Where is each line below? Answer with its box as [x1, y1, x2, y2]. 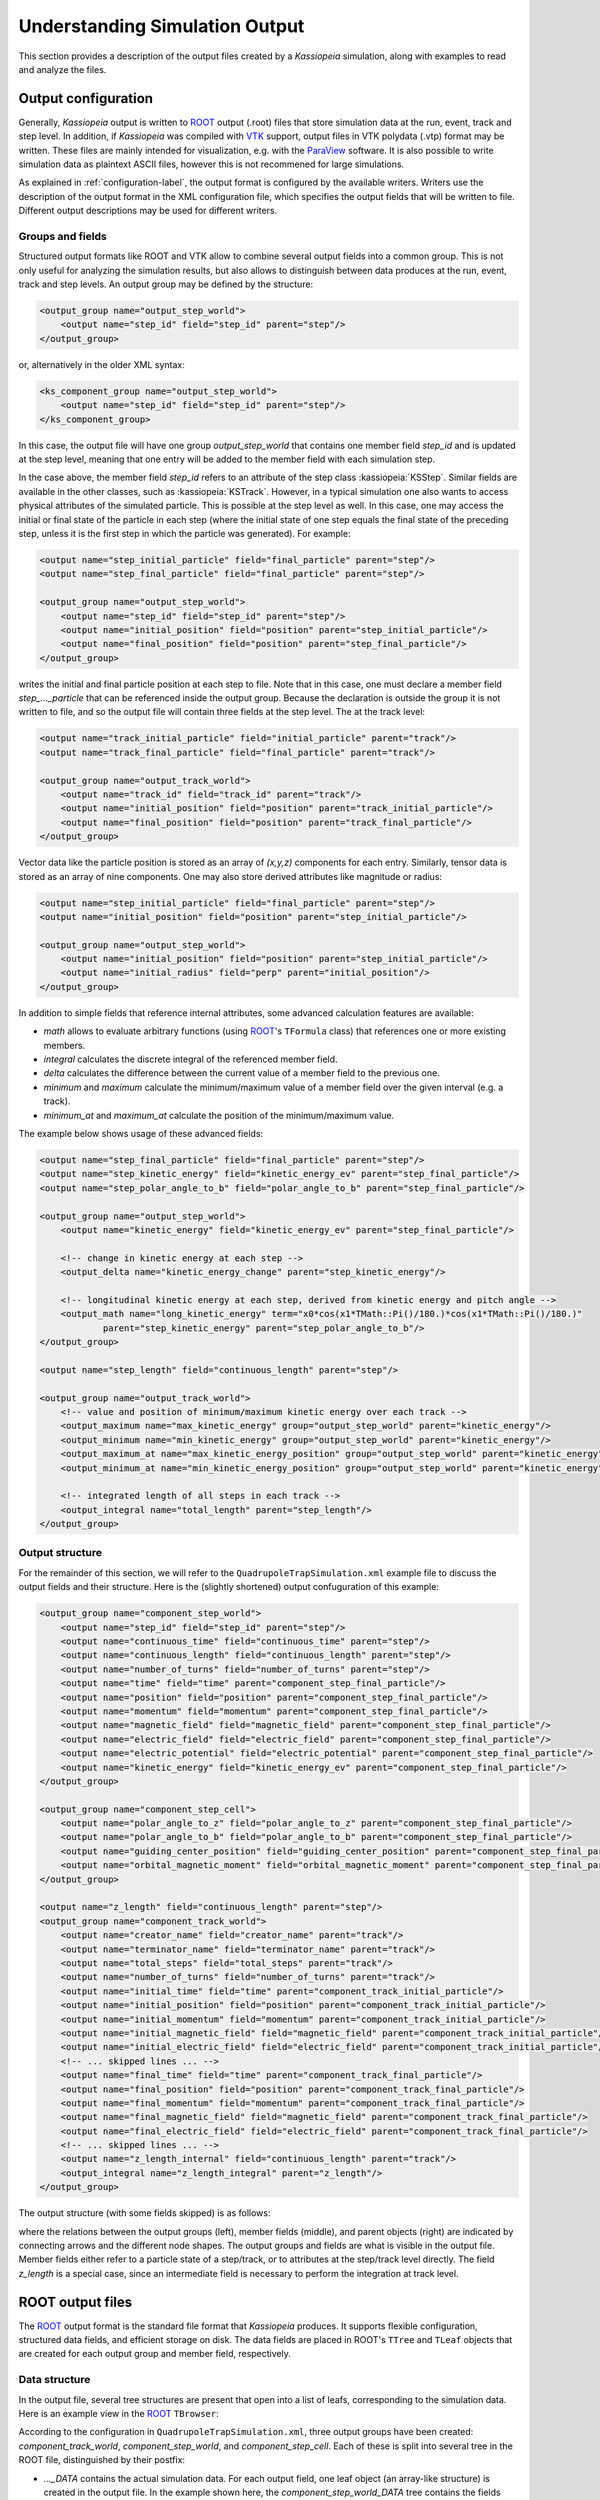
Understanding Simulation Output [18, 15, 305, 37]
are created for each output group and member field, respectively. [18, 2348, 292, 2360]
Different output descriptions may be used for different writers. [18, 205, 278, 217]
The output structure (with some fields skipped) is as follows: [18, 2207, 271, 2219]
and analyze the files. [18, 63, 107, 75]
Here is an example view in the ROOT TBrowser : [18, 2408, 219, 2419]
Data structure [18, 2373, 91, 2387]
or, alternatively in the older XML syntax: [18, 358, 185, 370]
